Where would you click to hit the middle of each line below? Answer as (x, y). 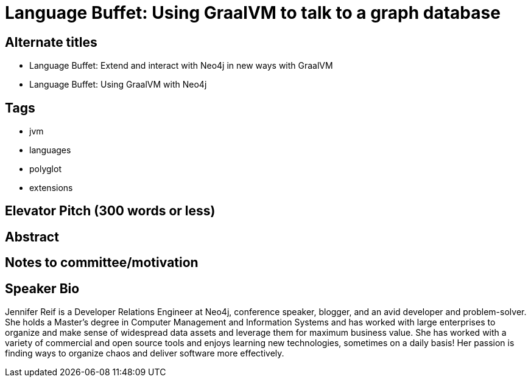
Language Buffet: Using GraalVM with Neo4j (118, 85)
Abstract (32, 237)
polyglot (45, 169)
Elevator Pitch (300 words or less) (110, 211)
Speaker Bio (42, 288)
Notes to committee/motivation (102, 263)
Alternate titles (51, 42)
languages (50, 150)
